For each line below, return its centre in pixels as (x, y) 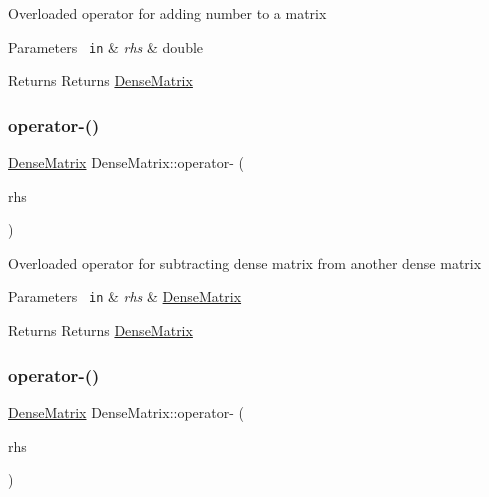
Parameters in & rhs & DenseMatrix (125, 296)
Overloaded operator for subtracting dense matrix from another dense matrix (245, 262)
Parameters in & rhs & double (106, 46)
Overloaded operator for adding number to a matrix (167, 13)
